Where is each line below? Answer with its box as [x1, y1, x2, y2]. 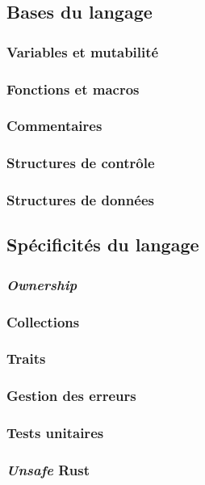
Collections [6, 311, 80, 331]
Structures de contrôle [6, 153, 155, 173]
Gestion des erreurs [6, 386, 136, 406]
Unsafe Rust [6, 459, 90, 479]
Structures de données [6, 190, 154, 210]
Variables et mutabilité [6, 41, 159, 61]
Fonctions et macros [6, 78, 140, 99]
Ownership [6, 274, 77, 294]
